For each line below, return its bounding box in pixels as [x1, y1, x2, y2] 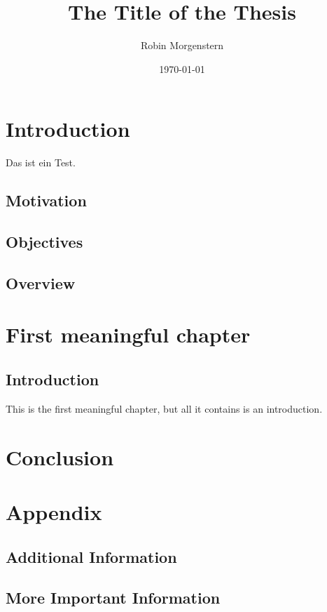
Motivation [6, 189, 87, 211]
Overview [6, 272, 76, 293]
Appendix [6, 497, 102, 526]
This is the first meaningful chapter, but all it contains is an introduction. [6, 401, 323, 415]
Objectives [6, 231, 83, 253]
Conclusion [6, 442, 114, 471]
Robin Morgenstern [140, 38, 224, 53]
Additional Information [6, 545, 177, 567]
